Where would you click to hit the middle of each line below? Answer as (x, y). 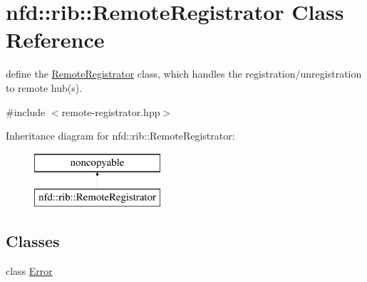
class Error (29, 271)
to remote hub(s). (44, 87)
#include (26, 111)
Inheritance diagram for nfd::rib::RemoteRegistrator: (120, 136)
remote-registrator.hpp (111, 111)
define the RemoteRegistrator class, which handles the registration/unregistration (184, 74)
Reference (55, 40)
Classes (33, 241)
